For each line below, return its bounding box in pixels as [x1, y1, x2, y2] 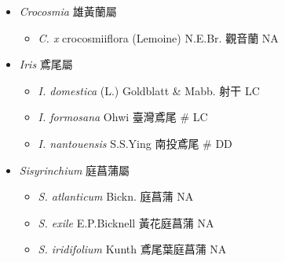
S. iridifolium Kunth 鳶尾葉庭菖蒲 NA [38, 241, 227, 257]
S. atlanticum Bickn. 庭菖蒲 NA [38, 188, 194, 205]
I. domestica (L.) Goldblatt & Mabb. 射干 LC [38, 82, 260, 98]
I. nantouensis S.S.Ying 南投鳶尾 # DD [38, 135, 232, 151]
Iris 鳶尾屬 [19, 56, 73, 72]
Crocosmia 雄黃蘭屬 [19, 3, 117, 19]
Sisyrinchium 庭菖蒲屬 [19, 161, 130, 178]
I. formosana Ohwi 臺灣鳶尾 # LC [38, 109, 208, 125]
